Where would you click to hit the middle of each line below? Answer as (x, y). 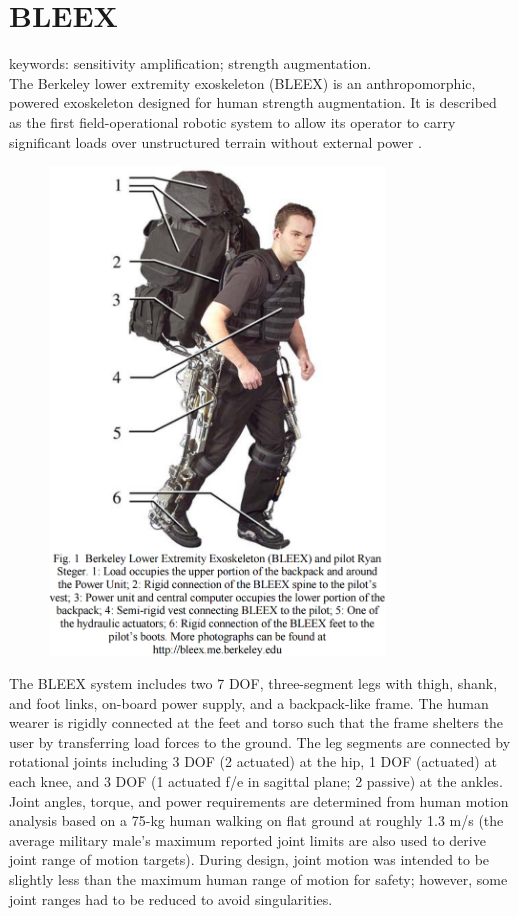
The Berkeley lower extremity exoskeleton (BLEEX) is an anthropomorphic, (242, 82)
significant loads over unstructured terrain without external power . (215, 141)
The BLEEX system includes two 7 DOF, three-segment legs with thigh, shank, (253, 683)
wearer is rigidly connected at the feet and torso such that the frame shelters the (256, 722)
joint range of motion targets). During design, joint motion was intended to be (249, 859)
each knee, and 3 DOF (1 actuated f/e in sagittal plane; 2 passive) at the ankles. (256, 781)
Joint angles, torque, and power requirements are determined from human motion (259, 800)
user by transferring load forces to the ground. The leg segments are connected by (260, 741)
